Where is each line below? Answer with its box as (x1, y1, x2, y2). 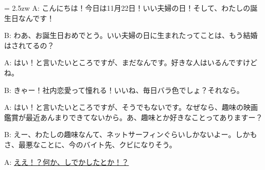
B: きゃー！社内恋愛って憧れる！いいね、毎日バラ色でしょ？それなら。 (4, 84, 244, 95)
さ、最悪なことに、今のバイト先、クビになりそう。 (4, 139, 176, 149)
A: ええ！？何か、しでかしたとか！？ (4, 156, 129, 167)
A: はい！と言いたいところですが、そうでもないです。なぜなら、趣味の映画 (4, 102, 258, 112)
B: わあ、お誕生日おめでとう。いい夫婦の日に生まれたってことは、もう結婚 (4, 30, 258, 41)
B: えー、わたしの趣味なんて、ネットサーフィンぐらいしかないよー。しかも (4, 129, 257, 140)
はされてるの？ (4, 40, 55, 50)
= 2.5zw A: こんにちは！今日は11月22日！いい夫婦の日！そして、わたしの (4, 3, 251, 13)
